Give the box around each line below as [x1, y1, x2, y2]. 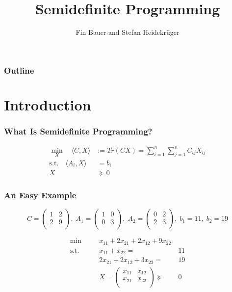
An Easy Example [4, 188, 77, 201]
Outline [4, 64, 34, 76]
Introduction [4, 94, 91, 114]
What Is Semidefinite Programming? [4, 125, 153, 137]
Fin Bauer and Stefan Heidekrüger [76, 27, 180, 37]
